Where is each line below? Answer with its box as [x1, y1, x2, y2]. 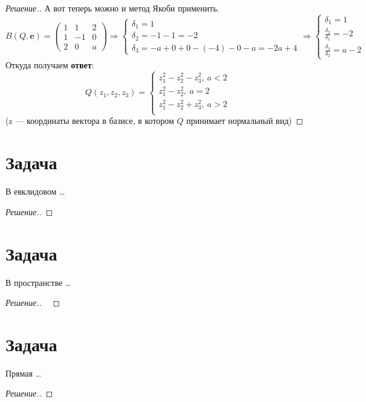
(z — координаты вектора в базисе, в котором [5, 114, 174, 127]
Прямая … [5, 366, 42, 379]
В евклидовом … [5, 185, 65, 198]
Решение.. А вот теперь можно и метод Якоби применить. [5, 2, 220, 14]
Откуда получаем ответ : [5, 58, 94, 71]
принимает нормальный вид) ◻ [186, 114, 304, 127]
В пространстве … [5, 276, 71, 288]
